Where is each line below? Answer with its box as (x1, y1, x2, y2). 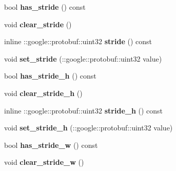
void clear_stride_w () (4, 157, 84, 167)
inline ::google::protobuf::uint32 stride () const (4, 36, 152, 47)
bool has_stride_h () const (4, 70, 96, 81)
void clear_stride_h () (4, 87, 83, 98)
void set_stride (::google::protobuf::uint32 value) (4, 53, 162, 64)
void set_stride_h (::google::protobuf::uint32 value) (4, 122, 173, 133)
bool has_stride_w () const (4, 139, 98, 150)
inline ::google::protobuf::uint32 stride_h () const (4, 105, 163, 116)
